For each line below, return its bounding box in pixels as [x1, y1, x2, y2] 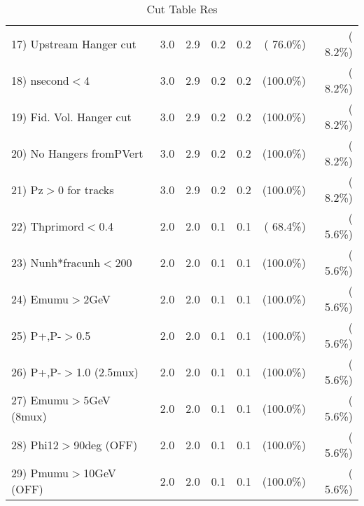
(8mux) [11, 408, 47, 424]
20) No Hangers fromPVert [11, 144, 143, 161]
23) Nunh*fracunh [11, 254, 101, 271]
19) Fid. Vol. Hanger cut [11, 108, 132, 125]
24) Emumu [11, 290, 69, 307]
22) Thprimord [11, 217, 85, 234]
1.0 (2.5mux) [76, 363, 139, 380]
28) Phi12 [11, 436, 59, 453]
